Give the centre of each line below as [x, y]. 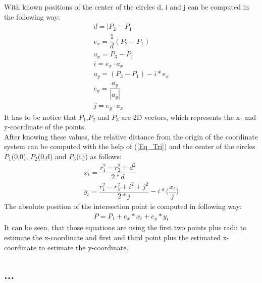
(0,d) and [52, 156]
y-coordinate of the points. [45, 127]
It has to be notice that [40, 117]
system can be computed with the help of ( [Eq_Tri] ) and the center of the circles [130, 146]
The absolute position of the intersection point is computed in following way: [123, 206]
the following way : [32, 16]
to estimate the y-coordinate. [84, 247]
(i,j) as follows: [99, 156]
